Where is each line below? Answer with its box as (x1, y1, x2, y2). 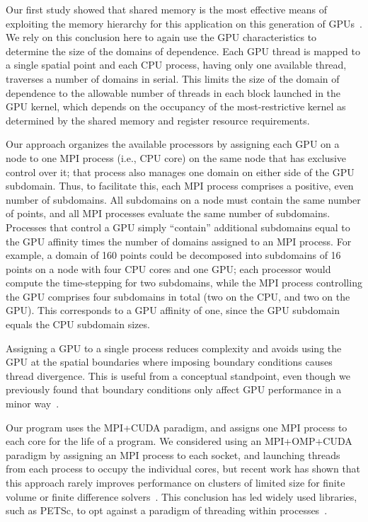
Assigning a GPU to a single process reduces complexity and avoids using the (6, 340, 342, 355)
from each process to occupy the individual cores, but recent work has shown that (6, 461, 361, 476)
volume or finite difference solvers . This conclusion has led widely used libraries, (6, 489, 357, 504)
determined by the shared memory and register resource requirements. (6, 112, 310, 127)
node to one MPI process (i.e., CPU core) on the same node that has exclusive (6, 150, 347, 165)
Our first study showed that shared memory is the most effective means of (6, 2, 328, 16)
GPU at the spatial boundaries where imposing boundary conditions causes (6, 354, 333, 369)
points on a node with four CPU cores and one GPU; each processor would (6, 261, 331, 276)
